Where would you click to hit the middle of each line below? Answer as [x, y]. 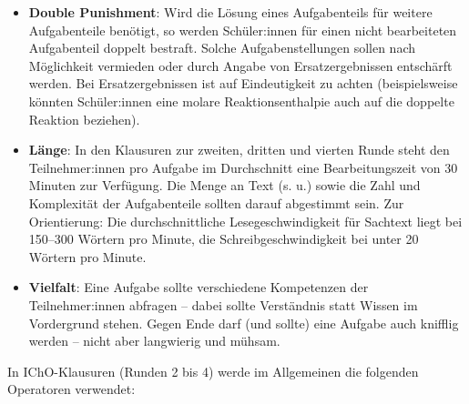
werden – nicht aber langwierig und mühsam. [154, 341]
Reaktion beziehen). [84, 119]
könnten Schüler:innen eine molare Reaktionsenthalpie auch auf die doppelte [241, 101]
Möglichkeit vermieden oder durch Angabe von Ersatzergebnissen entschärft [240, 65]
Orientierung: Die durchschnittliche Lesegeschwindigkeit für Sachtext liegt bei [245, 221]
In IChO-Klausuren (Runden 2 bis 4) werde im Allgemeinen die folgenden [213, 371]
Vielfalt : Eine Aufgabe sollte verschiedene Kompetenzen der [199, 287]
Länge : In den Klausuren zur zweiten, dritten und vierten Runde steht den [239, 150]
